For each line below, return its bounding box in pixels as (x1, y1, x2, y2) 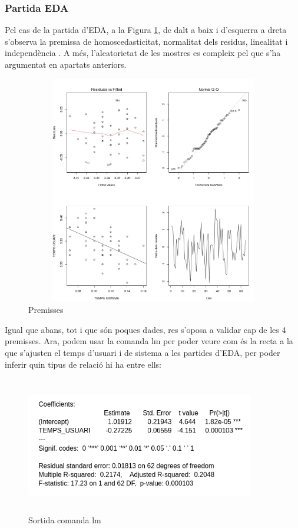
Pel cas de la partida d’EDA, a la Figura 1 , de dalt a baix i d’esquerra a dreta (5, 24, 287, 36)
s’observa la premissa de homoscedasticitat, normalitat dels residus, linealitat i (5, 35, 288, 47)
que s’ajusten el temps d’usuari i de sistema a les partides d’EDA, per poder (5, 346, 280, 358)
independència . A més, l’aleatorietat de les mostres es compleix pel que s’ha (5, 47, 281, 59)
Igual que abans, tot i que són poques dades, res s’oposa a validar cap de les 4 (5, 323, 286, 335)
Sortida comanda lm (28, 514, 101, 526)
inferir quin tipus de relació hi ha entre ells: (5, 358, 161, 370)
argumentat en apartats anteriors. (5, 58, 127, 70)
